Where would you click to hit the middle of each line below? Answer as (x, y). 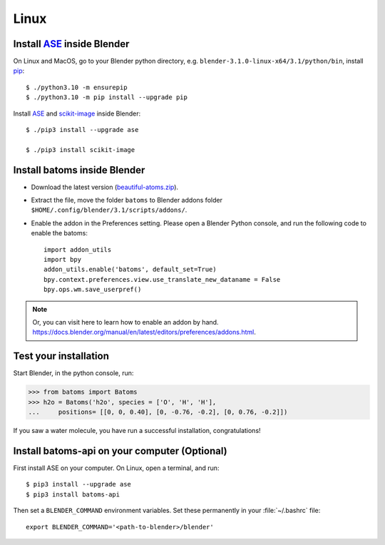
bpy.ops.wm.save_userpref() (93, 290)
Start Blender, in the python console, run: (73, 373)
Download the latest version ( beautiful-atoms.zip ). (104, 187)
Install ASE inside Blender (71, 44)
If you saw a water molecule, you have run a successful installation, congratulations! (137, 431)
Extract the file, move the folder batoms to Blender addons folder (127, 200)
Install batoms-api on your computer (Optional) (120, 450)
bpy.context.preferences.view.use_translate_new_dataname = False (162, 279)
